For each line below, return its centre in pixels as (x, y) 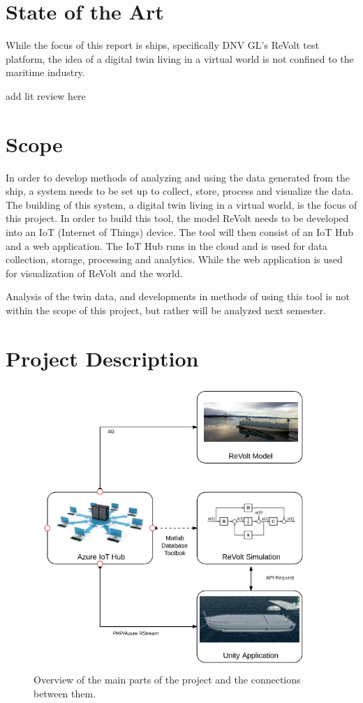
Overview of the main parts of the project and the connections (167, 680)
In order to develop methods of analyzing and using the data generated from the (178, 177)
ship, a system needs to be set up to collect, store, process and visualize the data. (180, 191)
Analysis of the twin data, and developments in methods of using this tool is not (178, 296)
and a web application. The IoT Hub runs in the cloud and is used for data (166, 245)
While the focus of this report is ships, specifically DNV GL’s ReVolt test (162, 45)
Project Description (102, 358)
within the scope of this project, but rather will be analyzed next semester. (166, 310)
